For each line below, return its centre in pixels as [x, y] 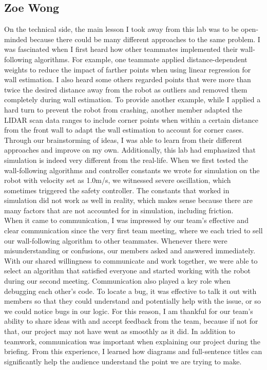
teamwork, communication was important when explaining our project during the [132, 341]
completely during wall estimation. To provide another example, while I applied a [132, 99]
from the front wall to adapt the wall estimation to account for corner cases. [124, 130]
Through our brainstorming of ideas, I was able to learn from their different [123, 140]
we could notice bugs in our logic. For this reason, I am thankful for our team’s [129, 311]
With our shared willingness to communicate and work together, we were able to [131, 260]
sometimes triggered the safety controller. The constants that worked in [117, 190]
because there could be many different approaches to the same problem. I [145, 39]
